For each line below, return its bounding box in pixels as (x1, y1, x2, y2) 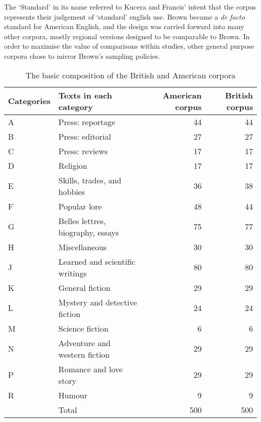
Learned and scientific (58, 255, 136, 267)
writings (58, 267, 87, 279)
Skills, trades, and (58, 174, 121, 186)
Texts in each (58, 89, 112, 101)
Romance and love (58, 363, 123, 375)
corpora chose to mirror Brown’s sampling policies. (4, 50, 160, 61)
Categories (8, 95, 51, 107)
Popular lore (58, 200, 102, 212)
